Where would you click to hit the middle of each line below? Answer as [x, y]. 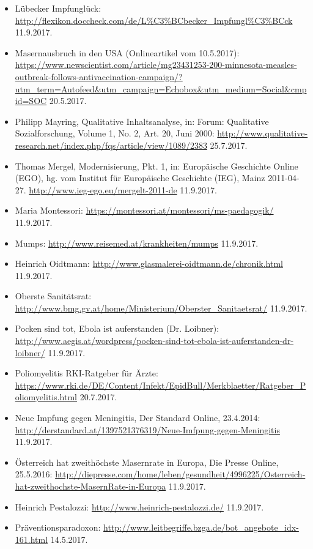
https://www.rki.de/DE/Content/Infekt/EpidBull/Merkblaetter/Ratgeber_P [160, 385]
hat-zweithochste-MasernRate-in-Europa [90, 486]
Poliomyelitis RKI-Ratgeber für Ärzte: [87, 373]
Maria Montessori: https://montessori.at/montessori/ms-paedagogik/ [144, 210]
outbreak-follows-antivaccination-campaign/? [99, 76]
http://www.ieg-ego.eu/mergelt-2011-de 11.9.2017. [123, 189]
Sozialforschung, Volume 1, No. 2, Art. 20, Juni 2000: [115, 133]
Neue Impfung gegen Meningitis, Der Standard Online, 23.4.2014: [138, 418]
